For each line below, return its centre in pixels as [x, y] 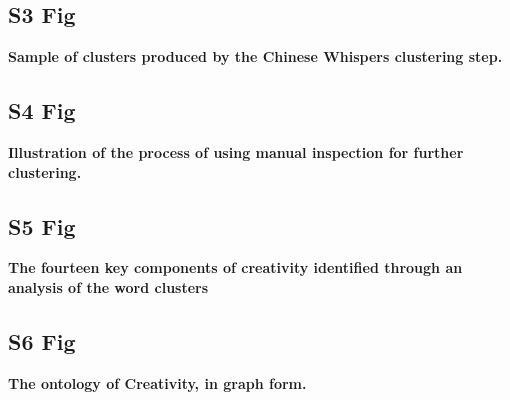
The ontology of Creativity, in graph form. [157, 382]
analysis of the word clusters [108, 286]
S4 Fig [42, 110]
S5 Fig [42, 225]
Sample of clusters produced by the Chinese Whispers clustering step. [255, 56]
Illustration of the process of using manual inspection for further [236, 152]
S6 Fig [42, 340]
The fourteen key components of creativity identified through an [235, 267]
